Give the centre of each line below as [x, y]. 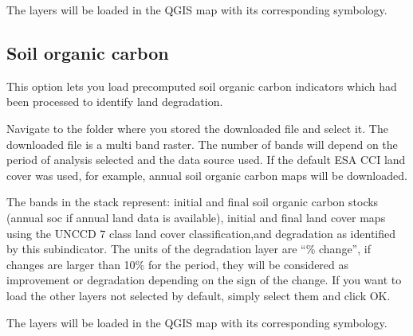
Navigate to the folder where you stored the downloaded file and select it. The [197, 128]
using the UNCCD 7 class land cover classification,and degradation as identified [201, 233]
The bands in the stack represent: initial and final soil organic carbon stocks [193, 202]
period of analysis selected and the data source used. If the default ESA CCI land [206, 160]
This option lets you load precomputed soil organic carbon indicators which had [202, 86]
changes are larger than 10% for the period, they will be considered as [178, 264]
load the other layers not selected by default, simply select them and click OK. [199, 295]
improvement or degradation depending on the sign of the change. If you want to [204, 280]
